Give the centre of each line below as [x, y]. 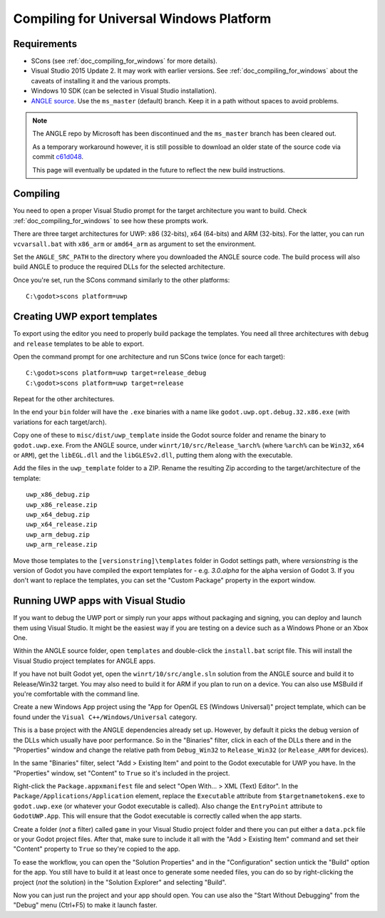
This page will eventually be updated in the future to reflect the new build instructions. [159, 170]
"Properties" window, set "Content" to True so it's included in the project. [122, 773]
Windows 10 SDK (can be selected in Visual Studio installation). [124, 91]
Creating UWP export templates [85, 317]
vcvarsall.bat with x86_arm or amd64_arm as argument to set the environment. [135, 244]
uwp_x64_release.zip [62, 525]
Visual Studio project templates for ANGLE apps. [84, 661]
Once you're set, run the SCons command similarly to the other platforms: [122, 280]
